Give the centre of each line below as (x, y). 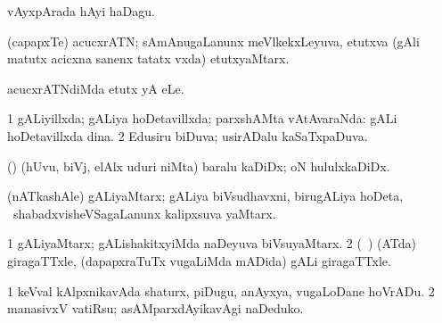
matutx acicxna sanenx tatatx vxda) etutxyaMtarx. (148, 58)
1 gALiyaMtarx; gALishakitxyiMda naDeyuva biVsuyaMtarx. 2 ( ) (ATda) (212, 243)
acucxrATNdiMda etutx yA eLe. (96, 88)
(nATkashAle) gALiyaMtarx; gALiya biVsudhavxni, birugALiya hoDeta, (205, 196)
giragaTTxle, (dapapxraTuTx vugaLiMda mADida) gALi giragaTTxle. (199, 260)
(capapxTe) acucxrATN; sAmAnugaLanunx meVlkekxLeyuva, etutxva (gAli (213, 41)
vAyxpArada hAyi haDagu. (81, 11)
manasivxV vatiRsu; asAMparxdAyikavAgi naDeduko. (156, 308)
